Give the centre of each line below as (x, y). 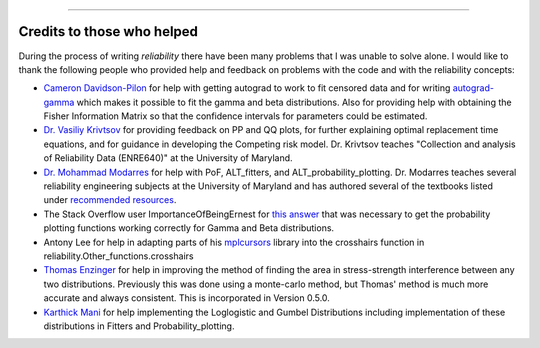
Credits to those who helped (108, 31)
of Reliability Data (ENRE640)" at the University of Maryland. (168, 158)
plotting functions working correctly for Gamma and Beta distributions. (189, 228)
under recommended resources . (110, 200)
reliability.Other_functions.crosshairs (118, 256)
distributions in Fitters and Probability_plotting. (139, 326)
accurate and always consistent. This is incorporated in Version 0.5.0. (186, 298)
